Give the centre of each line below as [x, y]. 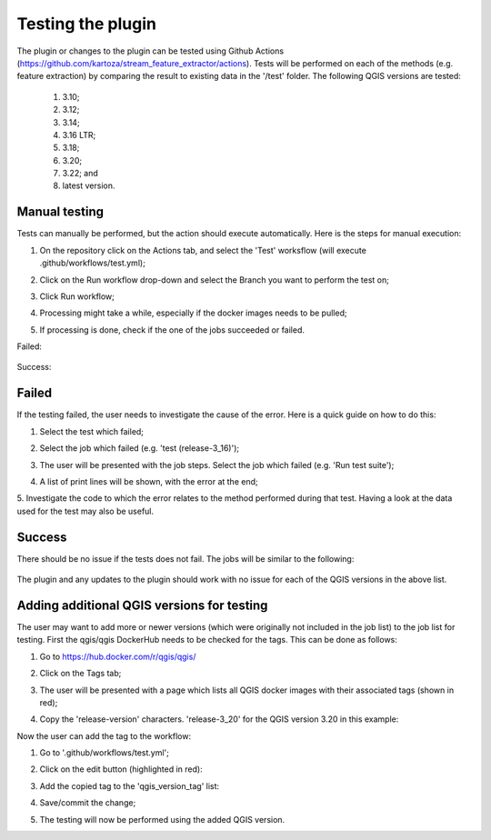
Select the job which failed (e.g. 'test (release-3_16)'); [140, 448]
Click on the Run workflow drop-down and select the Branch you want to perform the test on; [215, 280]
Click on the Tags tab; [80, 674]
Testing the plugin [86, 24]
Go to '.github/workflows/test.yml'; [105, 753]
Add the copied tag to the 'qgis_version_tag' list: [130, 785]
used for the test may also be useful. [85, 511]
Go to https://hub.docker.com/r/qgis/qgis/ [118, 656]
